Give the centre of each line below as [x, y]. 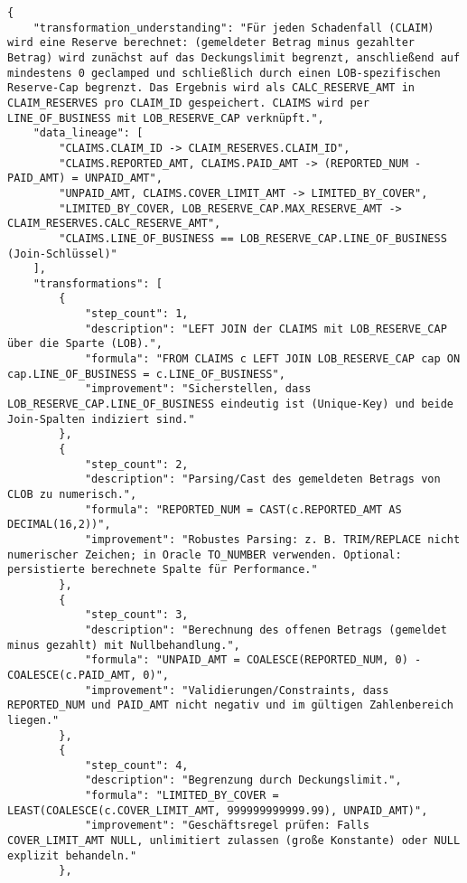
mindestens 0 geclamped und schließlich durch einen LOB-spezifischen [224, 73]
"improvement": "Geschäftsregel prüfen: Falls [227, 826]
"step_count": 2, [136, 464]
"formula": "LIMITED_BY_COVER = [182, 796]
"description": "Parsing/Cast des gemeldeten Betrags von [262, 479]
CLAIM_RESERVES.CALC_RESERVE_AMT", [114, 224]
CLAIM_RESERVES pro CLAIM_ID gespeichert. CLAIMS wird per [188, 103]
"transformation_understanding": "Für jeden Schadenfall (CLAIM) [233, 28]
